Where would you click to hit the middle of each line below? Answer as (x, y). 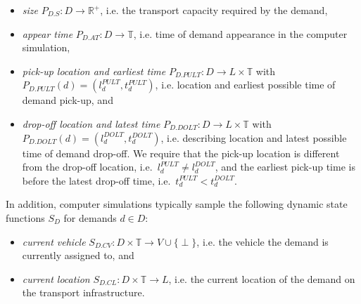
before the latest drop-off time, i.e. (96, 180)
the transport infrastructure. (83, 292)
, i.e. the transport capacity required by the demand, (214, 10)
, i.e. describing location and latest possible (254, 137)
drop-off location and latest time (91, 123)
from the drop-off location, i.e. (87, 167)
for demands (90, 217)
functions (25, 217)
